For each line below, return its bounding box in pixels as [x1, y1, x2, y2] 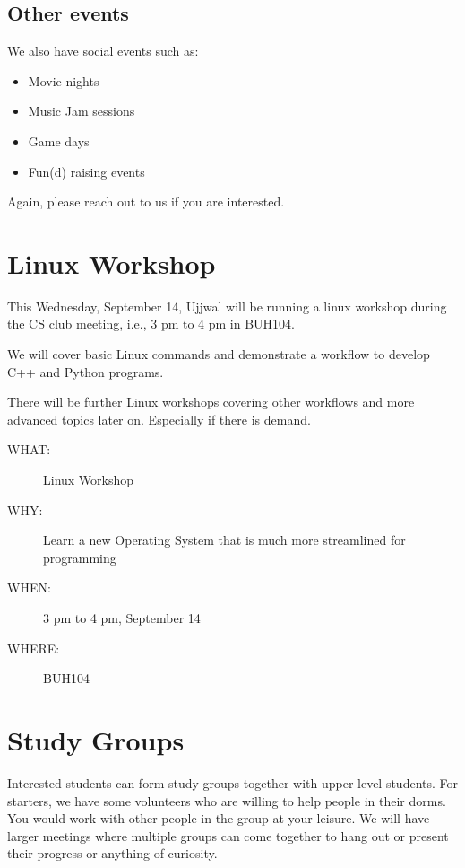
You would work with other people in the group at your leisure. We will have [7, 809, 430, 828]
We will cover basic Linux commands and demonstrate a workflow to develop [7, 345, 430, 364]
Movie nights [28, 71, 99, 90]
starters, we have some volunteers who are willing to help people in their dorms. [7, 791, 446, 810]
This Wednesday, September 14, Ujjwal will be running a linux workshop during [7, 296, 447, 315]
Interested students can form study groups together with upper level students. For [7, 773, 459, 792]
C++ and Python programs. [7, 362, 164, 381]
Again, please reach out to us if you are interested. [7, 192, 285, 211]
